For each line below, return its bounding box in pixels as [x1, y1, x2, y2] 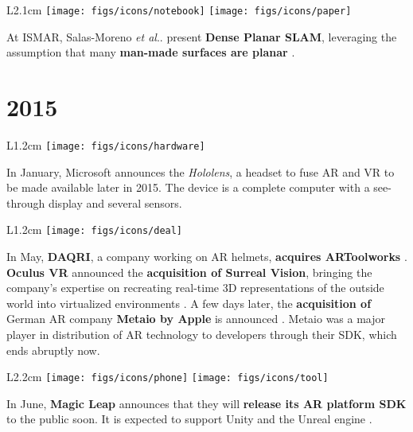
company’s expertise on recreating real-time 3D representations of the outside [6, 279, 384, 296]
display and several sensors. [48, 194, 182, 211]
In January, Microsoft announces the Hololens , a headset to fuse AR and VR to [6, 163, 395, 180]
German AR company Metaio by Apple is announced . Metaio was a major [6, 310, 386, 327]
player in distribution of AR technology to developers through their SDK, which [6, 326, 397, 343]
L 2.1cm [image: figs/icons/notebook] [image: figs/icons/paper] [6, 2, 352, 18]
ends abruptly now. [6, 341, 100, 358]
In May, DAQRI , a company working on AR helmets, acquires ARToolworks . [6, 248, 407, 265]
